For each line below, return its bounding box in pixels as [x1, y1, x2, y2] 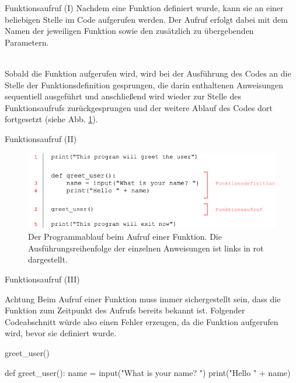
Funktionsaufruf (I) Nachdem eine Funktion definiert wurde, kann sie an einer [5, 2, 284, 13]
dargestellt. [28, 253, 68, 265]
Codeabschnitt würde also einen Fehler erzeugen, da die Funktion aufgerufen [5, 315, 278, 327]
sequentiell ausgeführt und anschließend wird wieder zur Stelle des [5, 90, 241, 102]
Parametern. [5, 36, 49, 48]
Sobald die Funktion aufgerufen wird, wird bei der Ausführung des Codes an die [5, 67, 291, 79]
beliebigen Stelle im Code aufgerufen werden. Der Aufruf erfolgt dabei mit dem [5, 13, 288, 25]
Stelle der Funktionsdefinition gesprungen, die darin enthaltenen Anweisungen [5, 78, 284, 91]
